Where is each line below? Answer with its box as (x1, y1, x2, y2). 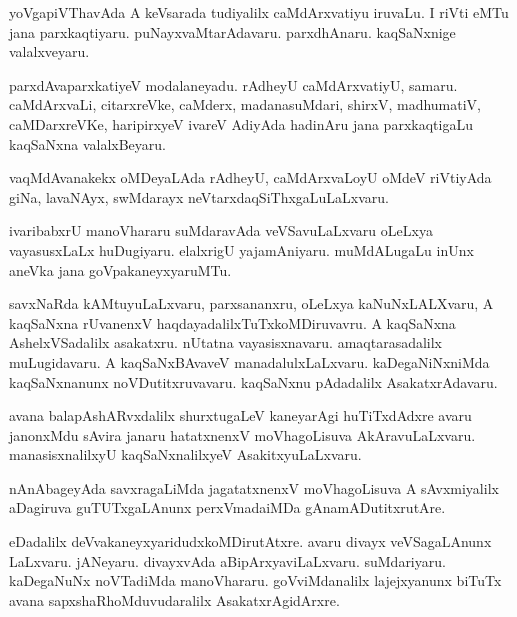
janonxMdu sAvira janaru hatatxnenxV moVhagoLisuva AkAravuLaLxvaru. (9, 424, 476, 445)
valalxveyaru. (9, 41, 90, 62)
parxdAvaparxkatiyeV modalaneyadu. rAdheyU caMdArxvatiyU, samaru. (9, 74, 458, 95)
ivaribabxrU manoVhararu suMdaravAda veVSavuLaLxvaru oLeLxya (9, 220, 433, 241)
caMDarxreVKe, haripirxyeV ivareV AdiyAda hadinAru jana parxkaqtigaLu (9, 113, 473, 134)
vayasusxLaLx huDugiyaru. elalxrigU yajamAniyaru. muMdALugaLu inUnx (9, 239, 474, 260)
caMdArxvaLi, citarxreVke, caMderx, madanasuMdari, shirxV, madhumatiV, (9, 94, 481, 115)
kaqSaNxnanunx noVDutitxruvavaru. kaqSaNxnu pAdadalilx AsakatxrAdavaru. (9, 371, 498, 392)
